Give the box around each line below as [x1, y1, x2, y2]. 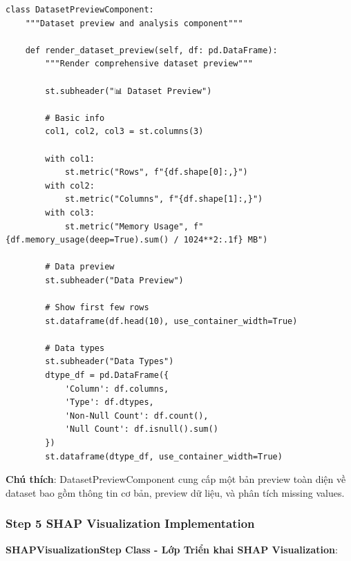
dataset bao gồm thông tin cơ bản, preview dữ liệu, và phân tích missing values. [6, 485, 345, 500]
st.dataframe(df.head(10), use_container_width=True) [45, 316, 298, 326]
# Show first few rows [45, 303, 149, 313]
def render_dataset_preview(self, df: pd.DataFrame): [25, 45, 278, 55]
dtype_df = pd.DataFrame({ [45, 370, 169, 381]
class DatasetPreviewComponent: [6, 5, 154, 15]
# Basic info [45, 113, 105, 123]
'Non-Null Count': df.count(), [64, 410, 209, 421]
